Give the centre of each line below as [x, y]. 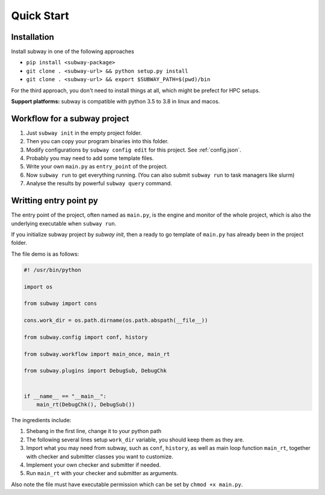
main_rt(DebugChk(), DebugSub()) [86, 404]
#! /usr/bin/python [52, 270]
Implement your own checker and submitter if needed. [94, 465]
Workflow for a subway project [70, 118]
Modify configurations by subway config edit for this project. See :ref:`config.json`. [134, 150]
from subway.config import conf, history [86, 337]
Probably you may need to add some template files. [90, 158]
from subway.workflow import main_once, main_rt [97, 354]
